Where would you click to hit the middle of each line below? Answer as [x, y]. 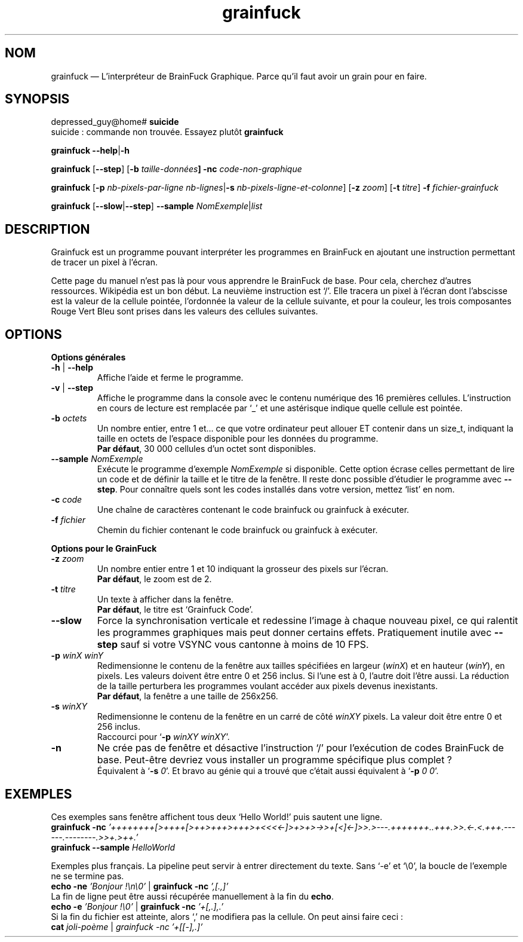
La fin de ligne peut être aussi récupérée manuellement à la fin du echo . [192, 896]
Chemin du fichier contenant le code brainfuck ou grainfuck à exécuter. [237, 530]
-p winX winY [77, 656]
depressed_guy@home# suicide [115, 122]
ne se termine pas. [87, 876]
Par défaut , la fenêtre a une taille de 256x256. [187, 696]
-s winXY [69, 706]
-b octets [69, 418]
